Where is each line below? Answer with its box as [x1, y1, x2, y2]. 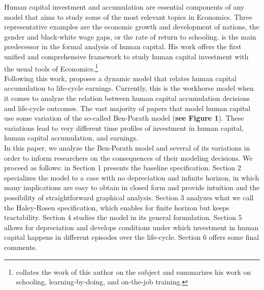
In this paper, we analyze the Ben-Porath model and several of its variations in [4, 142, 250, 153]
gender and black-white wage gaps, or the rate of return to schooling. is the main [4, 31, 256, 42]
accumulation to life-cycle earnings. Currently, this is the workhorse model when [4, 83, 254, 93]
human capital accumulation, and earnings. [4, 132, 138, 143]
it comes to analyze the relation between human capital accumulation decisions [4, 93, 250, 103]
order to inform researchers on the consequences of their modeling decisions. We [4, 152, 253, 163]
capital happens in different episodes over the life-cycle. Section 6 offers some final [4, 232, 259, 242]
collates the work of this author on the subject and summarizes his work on [16, 266, 251, 277]
